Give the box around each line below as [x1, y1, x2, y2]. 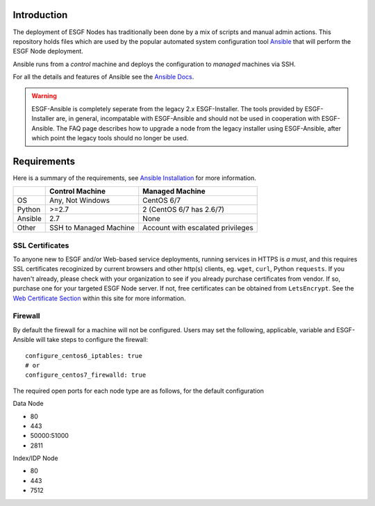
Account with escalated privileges [142, 223, 253, 233]
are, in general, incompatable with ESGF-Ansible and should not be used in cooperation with [56, 115, 320, 123]
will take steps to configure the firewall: [35, 336, 149, 344]
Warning [31, 92, 57, 100]
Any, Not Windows [49, 195, 110, 205]
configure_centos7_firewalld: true [25, 371, 147, 379]
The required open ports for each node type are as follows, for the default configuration [12, 386, 264, 395]
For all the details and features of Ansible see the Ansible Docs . [12, 73, 194, 81]
